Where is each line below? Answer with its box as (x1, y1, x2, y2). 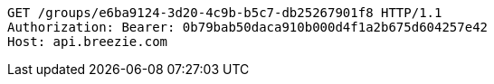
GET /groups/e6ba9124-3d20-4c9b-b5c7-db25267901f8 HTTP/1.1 (7, 5, 442, 20)
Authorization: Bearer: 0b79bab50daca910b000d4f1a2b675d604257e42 (7, 20, 489, 34)
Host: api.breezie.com (7, 34, 168, 49)
